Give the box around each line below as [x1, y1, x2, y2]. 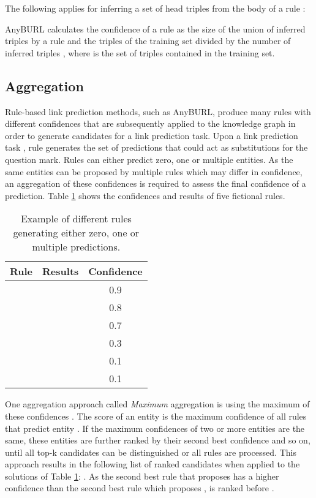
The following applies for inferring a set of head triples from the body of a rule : [5, 2, 306, 14]
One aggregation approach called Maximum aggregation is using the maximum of [5, 398, 310, 410]
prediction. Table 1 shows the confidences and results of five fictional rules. [5, 189, 285, 202]
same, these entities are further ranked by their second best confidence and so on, [5, 434, 310, 447]
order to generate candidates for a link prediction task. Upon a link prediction [5, 129, 298, 141]
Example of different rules [20, 211, 132, 226]
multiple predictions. [32, 240, 121, 254]
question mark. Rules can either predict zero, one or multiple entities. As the [5, 153, 293, 165]
